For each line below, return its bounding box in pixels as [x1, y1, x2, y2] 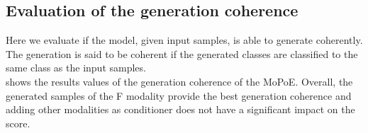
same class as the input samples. [6, 60, 146, 75]
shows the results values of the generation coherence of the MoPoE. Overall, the [6, 74, 353, 88]
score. [6, 115, 30, 130]
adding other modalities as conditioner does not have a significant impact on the [6, 102, 355, 117]
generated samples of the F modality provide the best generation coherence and [6, 88, 352, 103]
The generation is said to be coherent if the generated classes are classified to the [6, 46, 358, 61]
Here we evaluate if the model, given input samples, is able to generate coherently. [6, 33, 363, 47]
